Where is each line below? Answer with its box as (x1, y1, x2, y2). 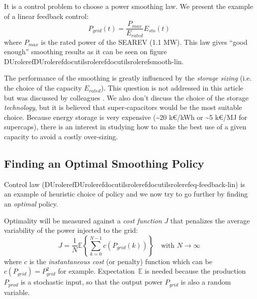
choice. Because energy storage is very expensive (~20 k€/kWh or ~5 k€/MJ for (4, 111, 248, 122)
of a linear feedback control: (4, 10, 89, 21)
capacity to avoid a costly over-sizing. (4, 131, 118, 142)
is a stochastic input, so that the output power (20, 277, 163, 287)
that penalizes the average (170, 215, 250, 225)
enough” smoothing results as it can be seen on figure (4, 46, 167, 57)
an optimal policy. (4, 199, 58, 209)
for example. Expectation (58, 266, 135, 276)
